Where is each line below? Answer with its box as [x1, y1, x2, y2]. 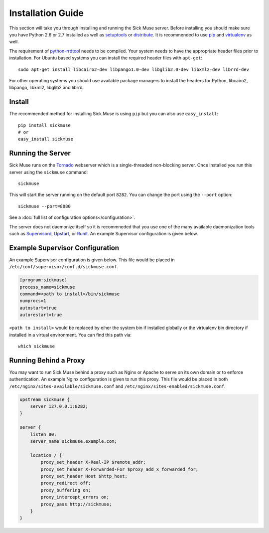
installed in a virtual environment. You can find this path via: [9, 332, 132, 338]
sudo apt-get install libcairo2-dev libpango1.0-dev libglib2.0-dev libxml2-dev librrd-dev [18, 66, 249, 72]
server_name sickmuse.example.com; [30, 439, 117, 444]
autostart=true [19, 305, 57, 311]
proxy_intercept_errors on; [40, 494, 110, 500]
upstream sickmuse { [19, 396, 70, 402]
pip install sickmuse [18, 122, 71, 128]
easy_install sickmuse [18, 136, 74, 142]
